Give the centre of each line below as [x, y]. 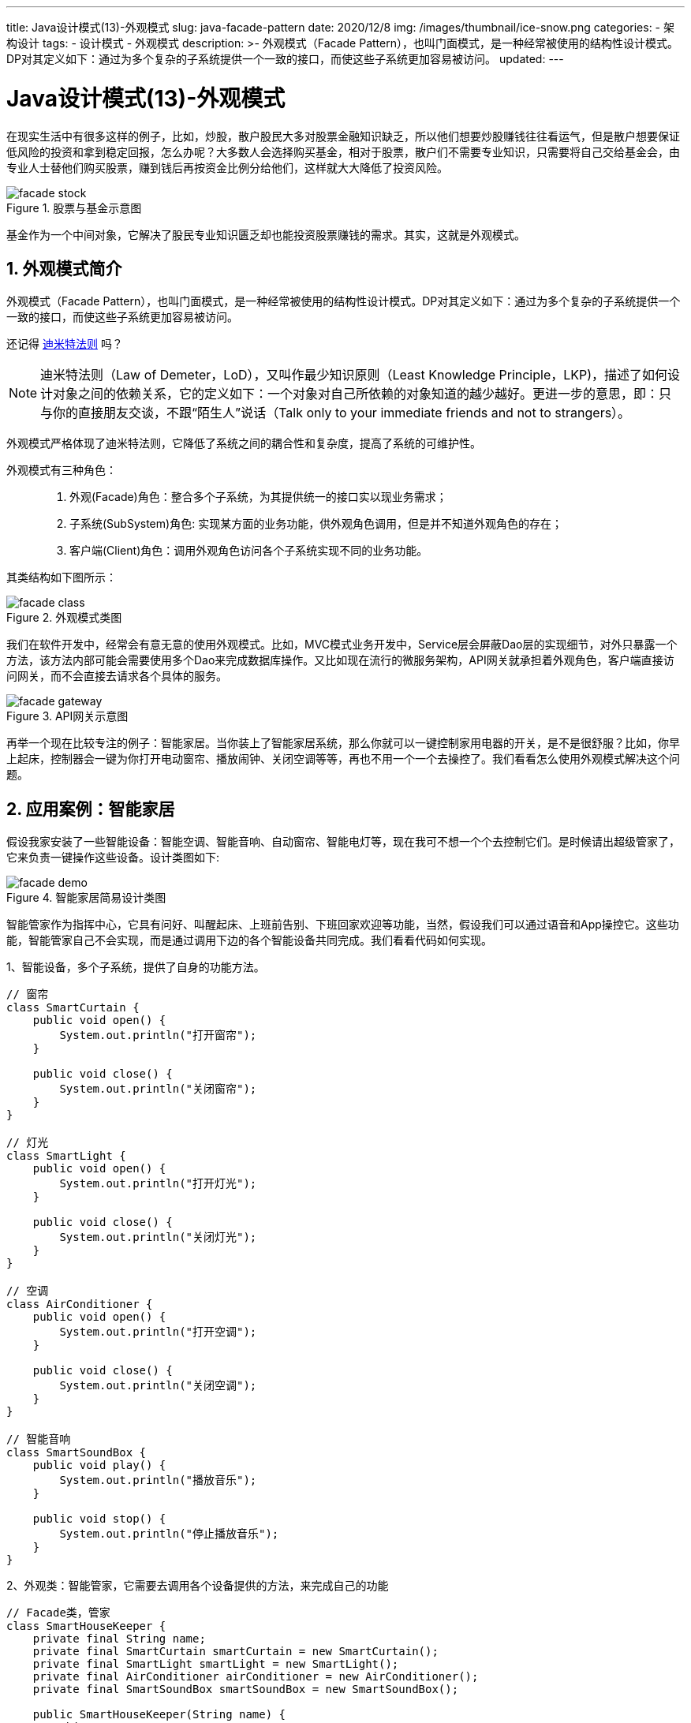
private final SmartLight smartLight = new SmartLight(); [216, 1664]
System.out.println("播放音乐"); [158, 1480]
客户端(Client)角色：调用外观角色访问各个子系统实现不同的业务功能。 [249, 551]
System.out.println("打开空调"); [158, 1332]
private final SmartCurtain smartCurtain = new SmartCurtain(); [235, 1652]
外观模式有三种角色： [62, 470]
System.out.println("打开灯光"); [158, 1184]
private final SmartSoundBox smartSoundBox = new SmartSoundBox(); [246, 1689]
